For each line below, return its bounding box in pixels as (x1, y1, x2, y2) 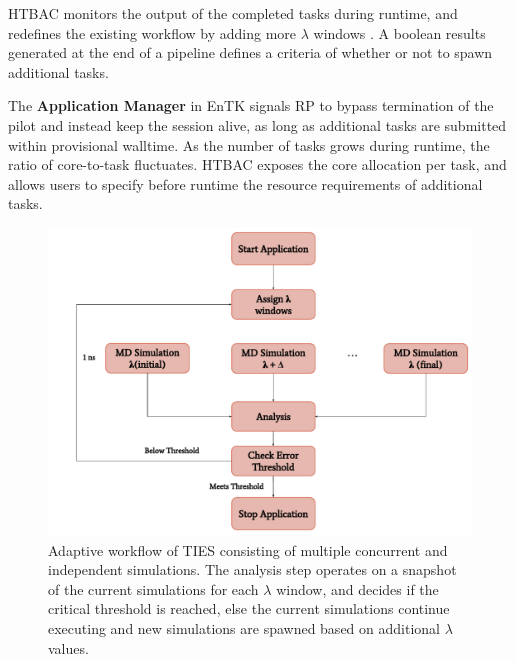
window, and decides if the (276, 578, 439, 599)
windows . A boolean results (313, 22, 486, 43)
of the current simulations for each (48, 578, 259, 599)
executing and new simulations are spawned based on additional (48, 617, 440, 638)
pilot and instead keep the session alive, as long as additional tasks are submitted (8, 114, 507, 135)
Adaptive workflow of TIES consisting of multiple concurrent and (48, 539, 448, 560)
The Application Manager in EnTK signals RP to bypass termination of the (8, 95, 494, 116)
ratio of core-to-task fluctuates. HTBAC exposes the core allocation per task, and (8, 154, 507, 175)
